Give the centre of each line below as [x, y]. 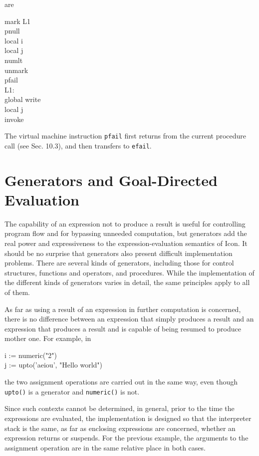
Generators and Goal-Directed [111, 180]
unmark [16, 70]
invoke [14, 119]
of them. [17, 292]
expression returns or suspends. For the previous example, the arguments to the [127, 438]
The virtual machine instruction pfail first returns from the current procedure [126, 136]
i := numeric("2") [31, 355]
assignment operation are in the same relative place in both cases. [105, 447]
